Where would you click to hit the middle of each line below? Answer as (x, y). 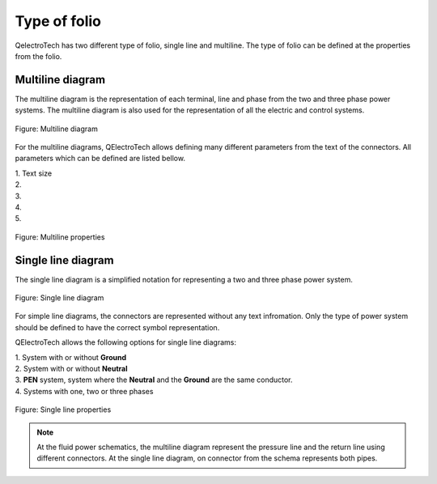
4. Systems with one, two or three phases (84, 391)
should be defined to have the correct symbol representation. (117, 327)
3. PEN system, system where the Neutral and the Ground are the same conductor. (154, 380)
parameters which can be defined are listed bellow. (100, 159)
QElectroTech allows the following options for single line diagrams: (125, 342)
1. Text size (34, 173)
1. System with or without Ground (71, 357)
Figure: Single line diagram (59, 298)
